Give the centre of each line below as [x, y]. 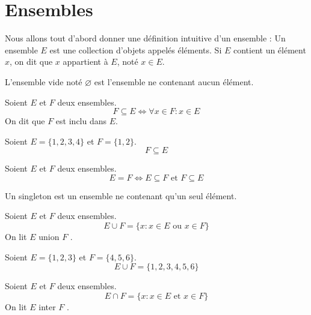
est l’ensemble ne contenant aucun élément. [174, 81]
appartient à [85, 61]
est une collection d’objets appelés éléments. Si [136, 49]
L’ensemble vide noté [44, 81]
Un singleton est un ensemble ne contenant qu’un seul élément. [121, 195]
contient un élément [269, 49]
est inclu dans [81, 121]
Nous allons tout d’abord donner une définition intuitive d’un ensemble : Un [145, 38]
